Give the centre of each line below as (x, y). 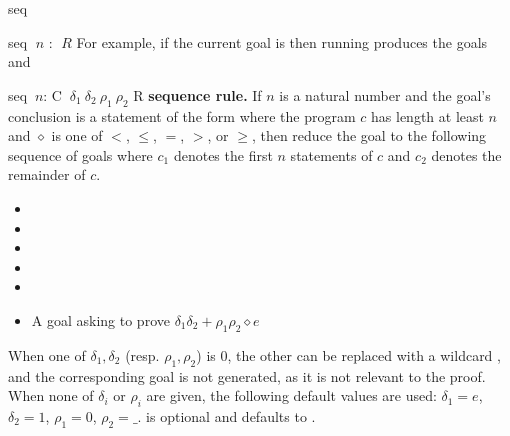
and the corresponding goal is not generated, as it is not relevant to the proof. (247, 375)
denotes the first (223, 154)
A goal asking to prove (100, 319)
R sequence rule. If (197, 94)
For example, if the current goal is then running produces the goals (282, 41)
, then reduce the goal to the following (369, 135)
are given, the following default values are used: (291, 395)
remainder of (47, 174)
